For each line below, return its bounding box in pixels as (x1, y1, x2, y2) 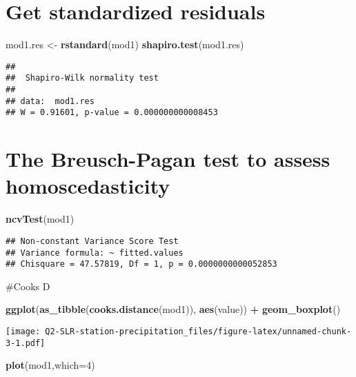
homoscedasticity (6, 172, 170, 200)
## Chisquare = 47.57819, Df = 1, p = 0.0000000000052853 (6, 259, 277, 269)
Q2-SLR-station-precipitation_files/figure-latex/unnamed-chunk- (45, 327, 352, 337)
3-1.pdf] (6, 338, 46, 348)
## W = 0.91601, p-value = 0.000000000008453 (6, 108, 218, 118)
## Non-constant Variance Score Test (6, 236, 179, 246)
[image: (6, 327, 41, 337)
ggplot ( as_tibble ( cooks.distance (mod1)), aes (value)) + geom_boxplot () (6, 302, 341, 316)
